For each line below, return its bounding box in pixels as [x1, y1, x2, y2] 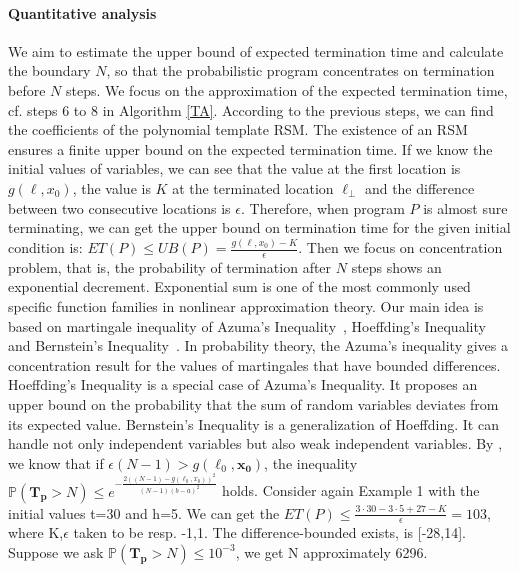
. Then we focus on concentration [298, 237, 503, 258]
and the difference [364, 177, 475, 198]
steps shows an [351, 256, 442, 277]
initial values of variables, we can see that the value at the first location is [8, 158, 461, 179]
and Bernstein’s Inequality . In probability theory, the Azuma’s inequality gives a [8, 335, 508, 356]
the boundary [8, 60, 91, 81]
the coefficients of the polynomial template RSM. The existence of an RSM [8, 119, 468, 140]
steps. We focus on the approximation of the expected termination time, [65, 79, 508, 100]
